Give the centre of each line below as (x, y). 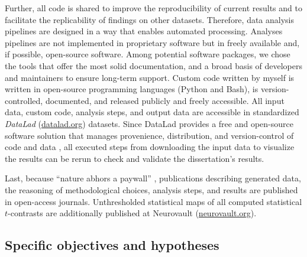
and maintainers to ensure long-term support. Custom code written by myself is (150, 77)
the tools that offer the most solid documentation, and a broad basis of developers (154, 65)
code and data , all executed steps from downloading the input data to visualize (150, 147)
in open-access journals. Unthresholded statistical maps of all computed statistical (153, 201)
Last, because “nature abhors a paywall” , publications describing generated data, (153, 178)
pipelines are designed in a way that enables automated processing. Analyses (144, 31)
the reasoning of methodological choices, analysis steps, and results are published (151, 189)
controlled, (24, 100)
